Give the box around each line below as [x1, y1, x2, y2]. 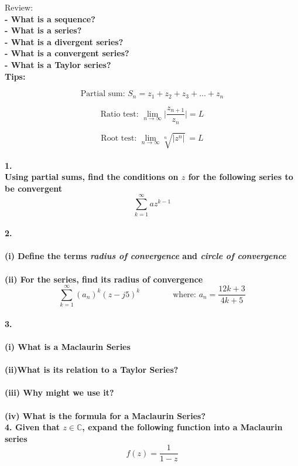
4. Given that [5, 421, 60, 433]
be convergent [5, 182, 63, 194]
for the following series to [188, 171, 293, 183]
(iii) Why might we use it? [5, 386, 114, 399]
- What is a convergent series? [5, 47, 129, 59]
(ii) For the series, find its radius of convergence [5, 273, 203, 285]
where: [173, 290, 196, 299]
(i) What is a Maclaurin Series [5, 341, 131, 353]
